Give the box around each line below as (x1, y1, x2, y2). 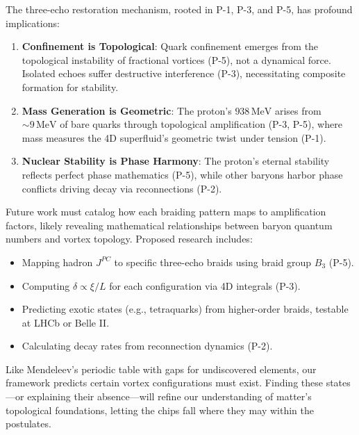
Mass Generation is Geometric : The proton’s (22, 103, 232, 117)
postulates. (6, 416, 51, 431)
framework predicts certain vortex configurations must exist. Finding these (6, 375, 323, 390)
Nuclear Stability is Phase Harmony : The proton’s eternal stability (22, 154, 330, 168)
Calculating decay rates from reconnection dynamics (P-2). (22, 338, 273, 353)
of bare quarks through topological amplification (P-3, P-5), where (60, 117, 342, 131)
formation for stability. (22, 79, 119, 94)
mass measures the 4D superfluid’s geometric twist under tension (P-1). (22, 130, 326, 145)
